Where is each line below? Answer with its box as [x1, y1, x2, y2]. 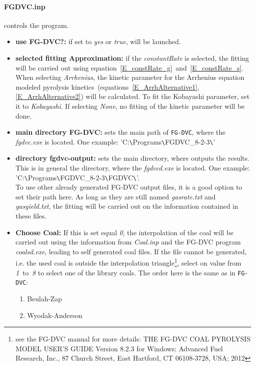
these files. [15, 211, 47, 221]
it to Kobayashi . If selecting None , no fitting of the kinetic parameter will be [15, 100, 245, 111]
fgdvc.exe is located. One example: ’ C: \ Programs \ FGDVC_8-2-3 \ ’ [15, 136, 215, 146]
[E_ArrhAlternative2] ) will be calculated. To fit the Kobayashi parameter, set [15, 91, 250, 101]
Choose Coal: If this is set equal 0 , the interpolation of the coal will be [15, 227, 234, 237]
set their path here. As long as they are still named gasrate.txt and [15, 191, 216, 201]
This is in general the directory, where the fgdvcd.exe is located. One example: [15, 163, 250, 173]
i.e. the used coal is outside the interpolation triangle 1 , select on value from [15, 256, 242, 268]
